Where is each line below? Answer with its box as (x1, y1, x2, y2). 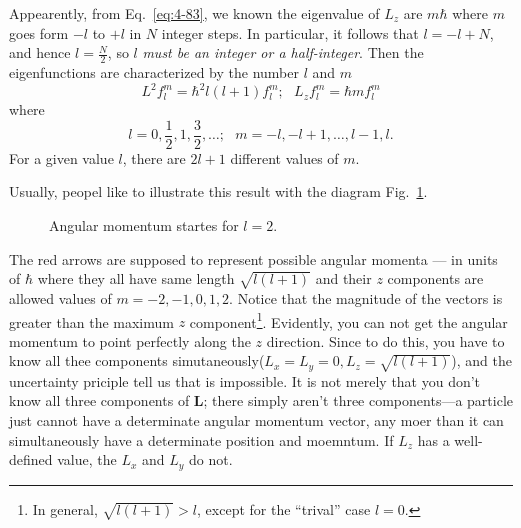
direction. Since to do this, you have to (266, 330, 505, 351)
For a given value (9, 147, 114, 168)
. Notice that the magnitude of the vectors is (229, 287, 503, 308)
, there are (122, 147, 186, 168)
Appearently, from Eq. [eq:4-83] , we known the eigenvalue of (9, 3, 380, 23)
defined (9, 449, 53, 470)
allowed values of (9, 287, 112, 308)
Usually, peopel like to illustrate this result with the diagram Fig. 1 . (9, 181, 428, 202)
